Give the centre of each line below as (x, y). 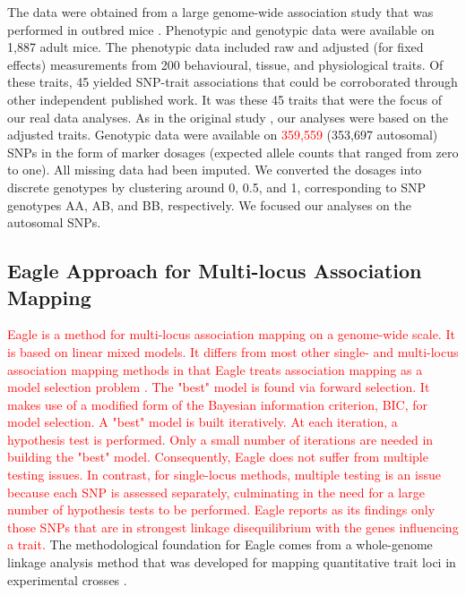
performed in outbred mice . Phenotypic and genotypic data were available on (221, 29)
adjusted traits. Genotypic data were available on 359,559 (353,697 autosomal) (223, 135)
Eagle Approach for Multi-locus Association (215, 271)
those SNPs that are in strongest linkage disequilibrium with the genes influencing (233, 527)
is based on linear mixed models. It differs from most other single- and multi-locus (233, 351)
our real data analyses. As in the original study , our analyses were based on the (228, 117)
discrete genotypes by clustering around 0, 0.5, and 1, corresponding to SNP (217, 187)
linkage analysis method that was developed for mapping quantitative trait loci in (232, 562)
